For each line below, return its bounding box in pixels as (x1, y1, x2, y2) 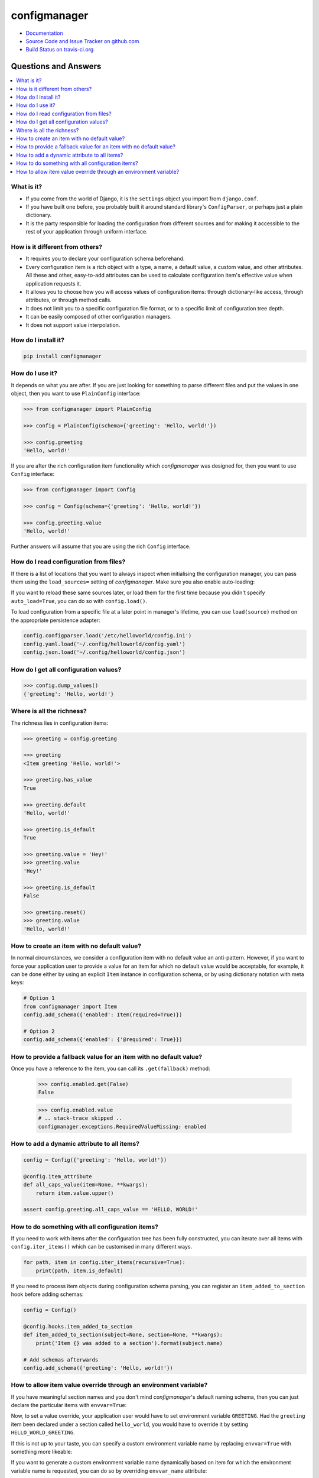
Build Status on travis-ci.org (25, 46, 94, 53)
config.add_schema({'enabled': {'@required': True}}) (23, 1036, 183, 1043)
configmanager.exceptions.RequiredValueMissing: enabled (38, 1123, 207, 1130)
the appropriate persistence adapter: (11, 617, 100, 624)
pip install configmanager (23, 353, 102, 360)
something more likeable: (11, 1448, 73, 1455)
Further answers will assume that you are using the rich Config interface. (11, 543, 191, 550)
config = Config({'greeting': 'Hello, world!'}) (23, 1156, 167, 1163)
